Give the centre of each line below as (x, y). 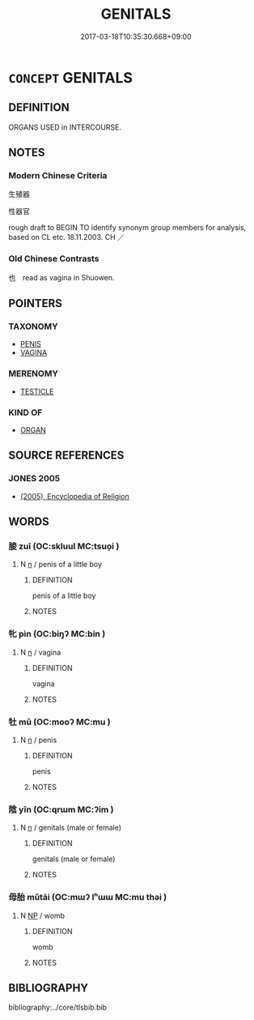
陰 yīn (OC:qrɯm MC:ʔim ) (61, 809)
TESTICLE (37, 391)
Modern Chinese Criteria (58, 176)
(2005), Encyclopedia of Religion (74, 496)
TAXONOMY (33, 326)
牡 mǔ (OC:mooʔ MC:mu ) (59, 722)
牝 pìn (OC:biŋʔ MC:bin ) (57, 634)
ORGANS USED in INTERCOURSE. (65, 127)
